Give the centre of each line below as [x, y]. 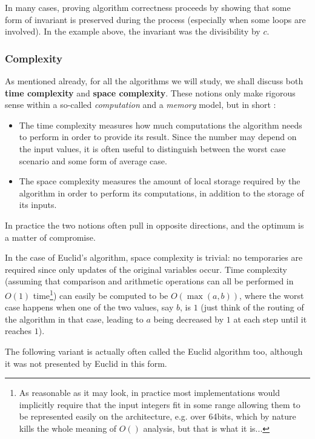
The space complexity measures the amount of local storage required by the [160, 181]
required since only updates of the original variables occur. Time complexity [146, 269]
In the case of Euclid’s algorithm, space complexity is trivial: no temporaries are [154, 257]
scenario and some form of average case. [93, 160]
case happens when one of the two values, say [89, 307]
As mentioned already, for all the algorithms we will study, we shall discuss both [154, 81]
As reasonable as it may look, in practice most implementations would [149, 393]
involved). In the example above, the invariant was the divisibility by [133, 31]
